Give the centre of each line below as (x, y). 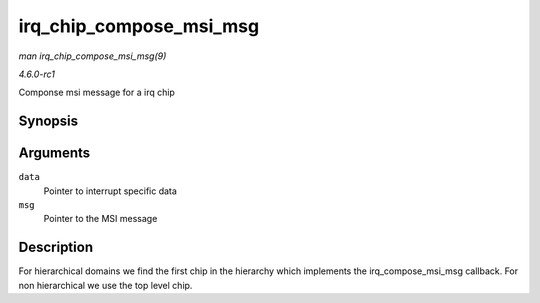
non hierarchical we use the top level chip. (105, 285)
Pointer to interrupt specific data (110, 191)
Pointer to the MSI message (100, 219)
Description (56, 247)
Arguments (54, 153)
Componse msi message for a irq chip (96, 92)
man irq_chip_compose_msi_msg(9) (92, 56)
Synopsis (48, 121)
